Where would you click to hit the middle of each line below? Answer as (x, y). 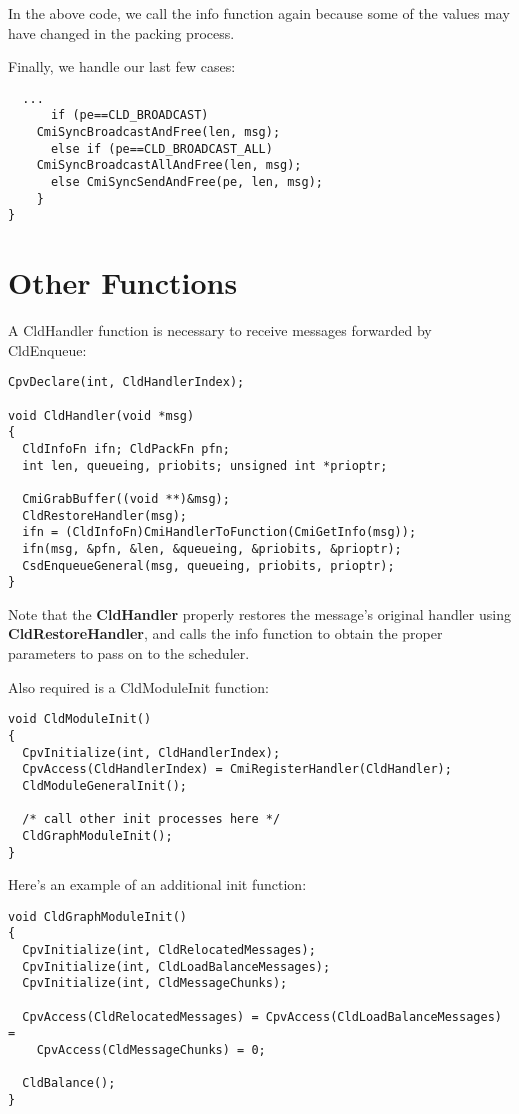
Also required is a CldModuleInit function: (138, 686)
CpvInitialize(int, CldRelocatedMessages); (169, 950)
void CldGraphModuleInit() (97, 916)
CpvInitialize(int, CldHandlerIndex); (151, 752)
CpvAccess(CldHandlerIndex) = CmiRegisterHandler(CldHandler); (237, 769)
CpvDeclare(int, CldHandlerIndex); (126, 382)
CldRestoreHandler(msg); (104, 515)
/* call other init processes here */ (151, 819)
